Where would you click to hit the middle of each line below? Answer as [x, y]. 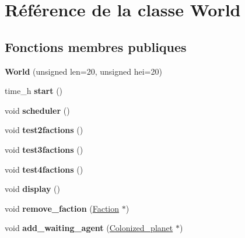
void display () [32, 189]
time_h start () [34, 91]
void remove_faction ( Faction [62, 208]
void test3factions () [44, 149]
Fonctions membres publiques [96, 46]
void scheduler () [37, 110]
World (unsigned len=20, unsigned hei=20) [83, 71]
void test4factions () [44, 169]
